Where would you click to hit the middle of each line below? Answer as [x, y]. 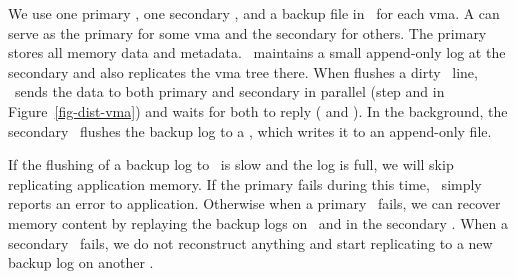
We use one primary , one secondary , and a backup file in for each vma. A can [254, 13]
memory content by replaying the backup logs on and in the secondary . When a [258, 222]
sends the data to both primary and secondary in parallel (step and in [229, 91]
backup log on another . [81, 262]
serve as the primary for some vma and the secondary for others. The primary [247, 32]
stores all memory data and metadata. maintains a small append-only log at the [257, 52]
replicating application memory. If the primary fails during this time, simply [245, 183]
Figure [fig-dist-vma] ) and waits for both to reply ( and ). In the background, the [258, 110]
